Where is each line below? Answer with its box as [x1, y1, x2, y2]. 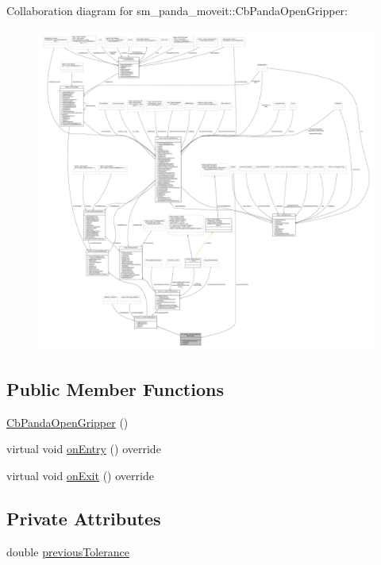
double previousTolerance [6, 543, 129, 559]
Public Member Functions [6, 376, 224, 401]
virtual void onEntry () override [6, 440, 161, 457]
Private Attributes [6, 505, 161, 530]
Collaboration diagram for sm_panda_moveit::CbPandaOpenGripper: [6, 2, 348, 18]
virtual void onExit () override [6, 467, 154, 483]
